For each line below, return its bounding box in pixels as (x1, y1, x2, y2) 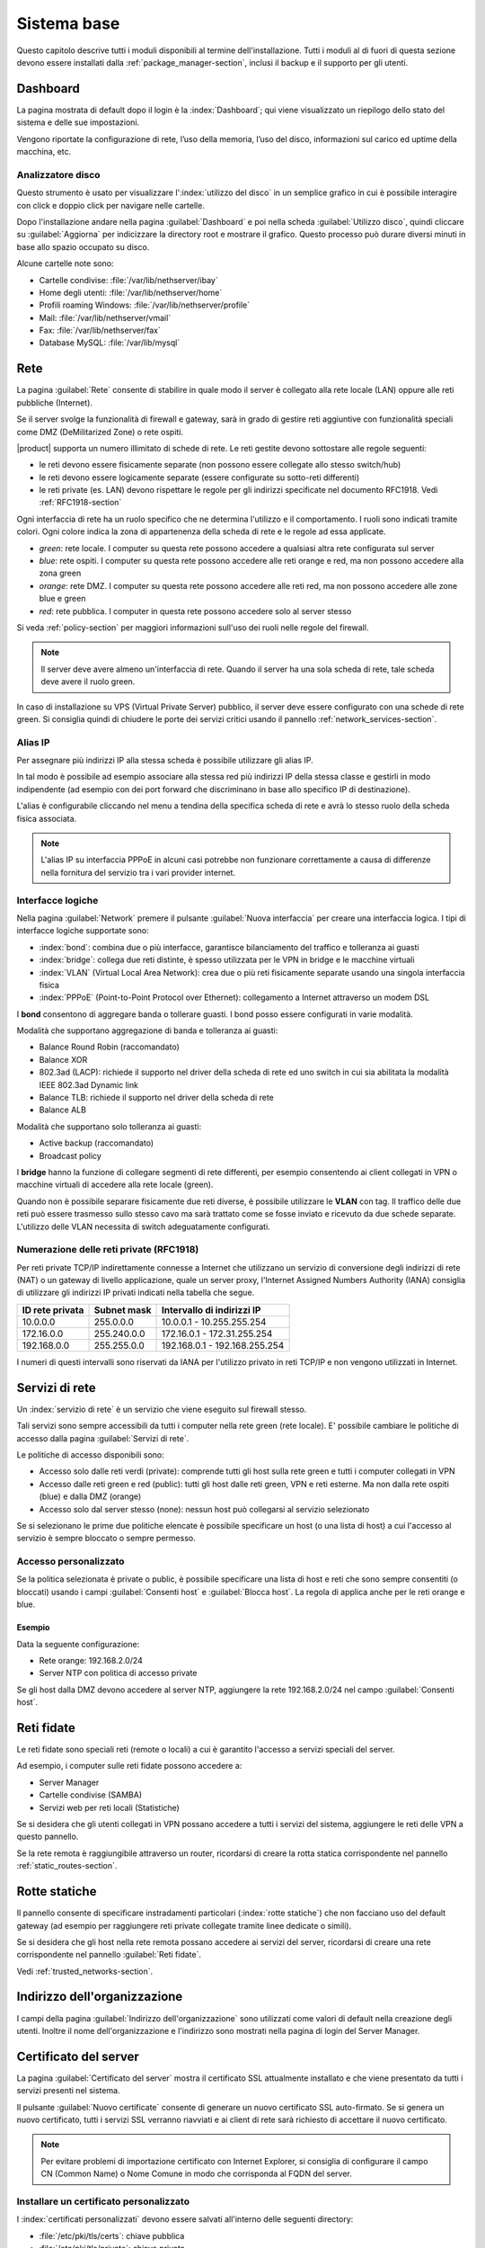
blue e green (39, 593, 86, 604)
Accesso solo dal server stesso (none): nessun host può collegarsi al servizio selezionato (39, 1503, 370, 1514)
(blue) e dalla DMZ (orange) (39, 1491, 142, 1502)
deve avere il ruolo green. (40, 676, 136, 687)
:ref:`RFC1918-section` (39, 497, 122, 508)
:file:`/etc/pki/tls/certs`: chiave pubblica (39, 2230, 185, 2241)
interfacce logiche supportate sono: (16, 925, 150, 936)
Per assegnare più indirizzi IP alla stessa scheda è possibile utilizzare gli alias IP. (16, 755, 313, 766)
